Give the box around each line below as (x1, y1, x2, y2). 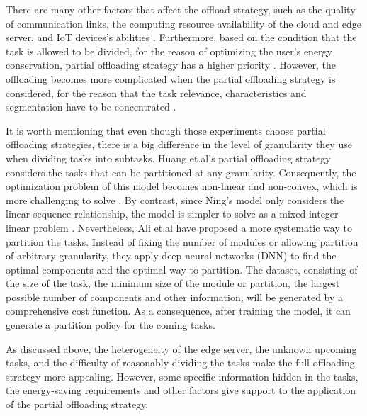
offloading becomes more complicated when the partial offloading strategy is (6, 71, 336, 86)
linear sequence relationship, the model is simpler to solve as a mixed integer (6, 206, 339, 221)
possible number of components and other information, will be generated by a (6, 289, 344, 304)
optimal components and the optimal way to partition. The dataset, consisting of (6, 262, 358, 276)
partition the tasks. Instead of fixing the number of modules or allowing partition (6, 234, 358, 249)
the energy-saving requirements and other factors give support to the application (6, 383, 356, 398)
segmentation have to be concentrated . (6, 99, 176, 114)
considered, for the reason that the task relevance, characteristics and (6, 85, 307, 100)
